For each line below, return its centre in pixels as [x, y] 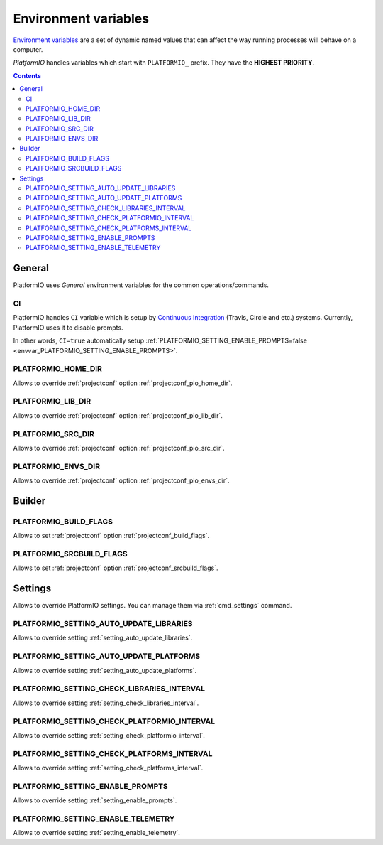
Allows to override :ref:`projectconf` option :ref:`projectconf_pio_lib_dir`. [118, 415]
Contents [27, 75]
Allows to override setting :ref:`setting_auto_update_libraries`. [103, 638]
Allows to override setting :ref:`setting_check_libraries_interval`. [106, 703]
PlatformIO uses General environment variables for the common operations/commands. [141, 285]
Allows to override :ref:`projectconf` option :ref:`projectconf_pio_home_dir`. [123, 383]
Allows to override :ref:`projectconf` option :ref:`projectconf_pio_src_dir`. [119, 448]
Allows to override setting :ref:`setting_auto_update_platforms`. [105, 670]
